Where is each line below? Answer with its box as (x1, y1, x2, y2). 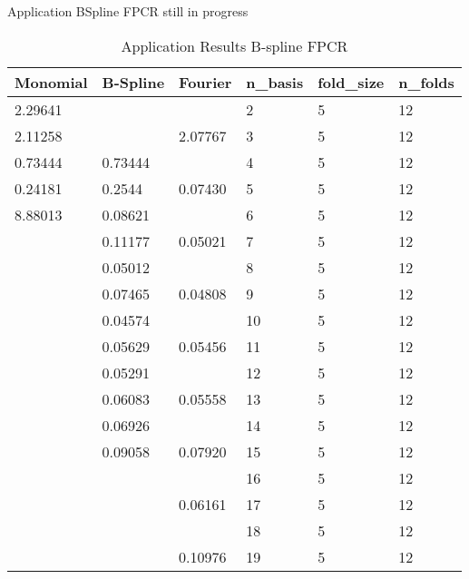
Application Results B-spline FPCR (121, 34, 348, 56)
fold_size (318, 71, 385, 93)
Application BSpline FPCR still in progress (7, 2, 249, 20)
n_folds (398, 71, 454, 93)
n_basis (246, 71, 304, 93)
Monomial (15, 71, 88, 93)
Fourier (179, 71, 232, 93)
